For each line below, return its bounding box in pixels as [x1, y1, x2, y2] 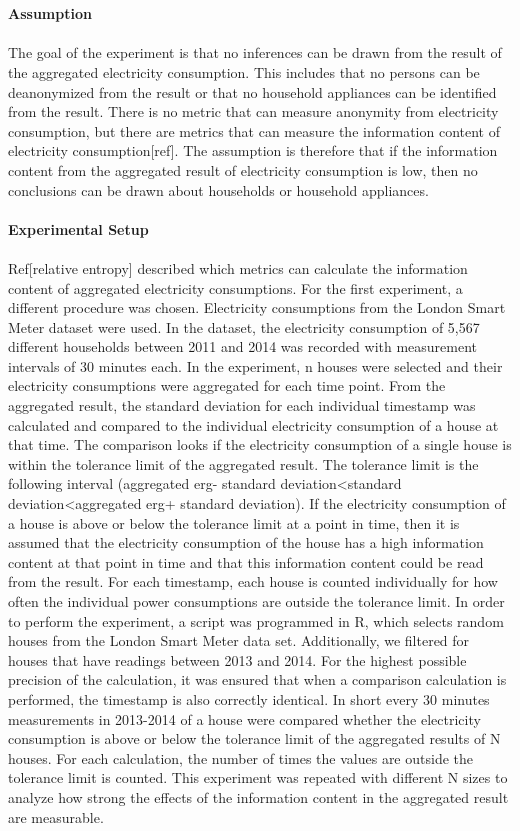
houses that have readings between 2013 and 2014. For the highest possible [8, 649, 467, 670]
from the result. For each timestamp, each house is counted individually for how [8, 571, 498, 592]
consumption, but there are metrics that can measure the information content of [8, 120, 500, 141]
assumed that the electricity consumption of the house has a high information [8, 532, 484, 553]
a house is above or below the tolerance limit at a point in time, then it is [8, 512, 460, 533]
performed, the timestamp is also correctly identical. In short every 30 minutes [8, 688, 490, 709]
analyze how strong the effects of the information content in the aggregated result [8, 786, 509, 807]
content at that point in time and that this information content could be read [8, 551, 484, 572]
